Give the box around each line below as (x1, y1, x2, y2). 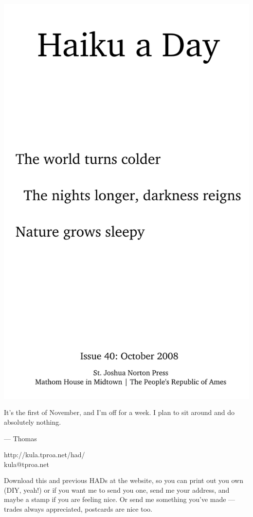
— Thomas (4, 433, 37, 443)
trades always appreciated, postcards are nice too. (4, 504, 152, 514)
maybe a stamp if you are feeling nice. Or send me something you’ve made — (4, 494, 235, 504)
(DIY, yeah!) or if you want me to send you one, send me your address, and (4, 484, 230, 495)
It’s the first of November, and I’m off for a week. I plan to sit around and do (4, 407, 235, 417)
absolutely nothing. (4, 416, 61, 427)
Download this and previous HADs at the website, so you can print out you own (4, 475, 244, 485)
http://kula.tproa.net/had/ (4, 449, 85, 460)
